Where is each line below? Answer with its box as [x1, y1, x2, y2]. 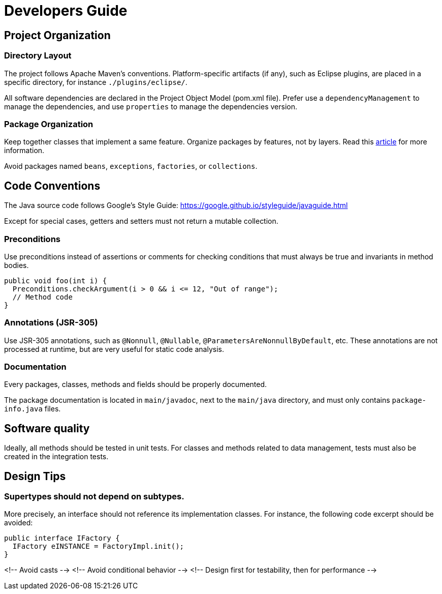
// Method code [12, 292, 73, 301]
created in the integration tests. [4, 452, 109, 461]
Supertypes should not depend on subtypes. [4, 491, 184, 502]
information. [4, 146, 45, 155]
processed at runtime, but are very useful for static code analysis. [4, 344, 224, 353]
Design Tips [4, 469, 66, 483]
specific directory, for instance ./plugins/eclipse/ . [4, 77, 187, 86]
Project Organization [4, 28, 111, 42]
